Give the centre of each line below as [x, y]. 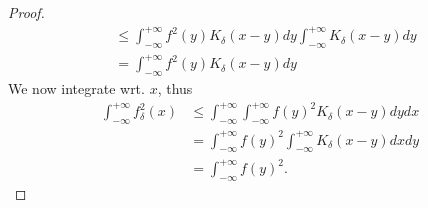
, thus [175, 88]
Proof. [26, 12]
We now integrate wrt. [76, 88]
